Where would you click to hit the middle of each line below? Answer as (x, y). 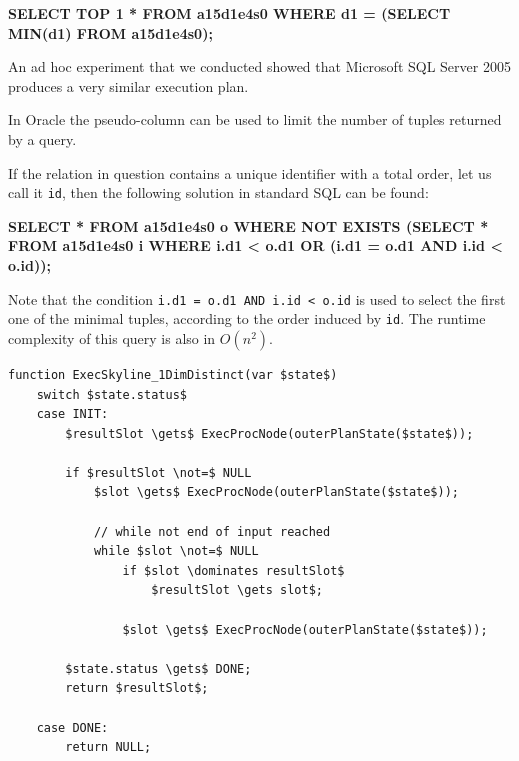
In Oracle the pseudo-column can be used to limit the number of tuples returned (255, 119)
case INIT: (72, 414)
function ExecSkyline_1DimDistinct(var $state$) (173, 374)
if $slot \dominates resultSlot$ (233, 570)
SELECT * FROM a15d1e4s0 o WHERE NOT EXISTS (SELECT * (248, 225)
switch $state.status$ (111, 394)
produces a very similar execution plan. (128, 85)
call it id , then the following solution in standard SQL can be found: (218, 192)
